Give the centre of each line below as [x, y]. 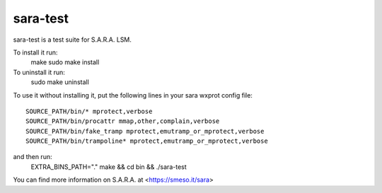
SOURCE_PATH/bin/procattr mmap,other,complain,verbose [123, 121]
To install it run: [35, 52]
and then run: [33, 157]
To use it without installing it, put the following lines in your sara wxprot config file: [133, 95]
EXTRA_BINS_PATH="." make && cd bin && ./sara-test [109, 167]
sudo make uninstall [60, 82]
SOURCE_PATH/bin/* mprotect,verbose [89, 111]
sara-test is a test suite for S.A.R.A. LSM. [73, 40]
